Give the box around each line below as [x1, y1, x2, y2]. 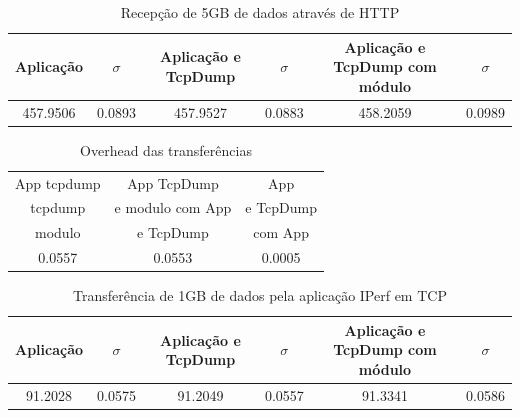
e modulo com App [114, 197, 232, 218]
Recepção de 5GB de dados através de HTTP [120, 2, 400, 22]
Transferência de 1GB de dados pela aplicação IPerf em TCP [73, 285, 447, 306]
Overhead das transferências [80, 139, 252, 160]
